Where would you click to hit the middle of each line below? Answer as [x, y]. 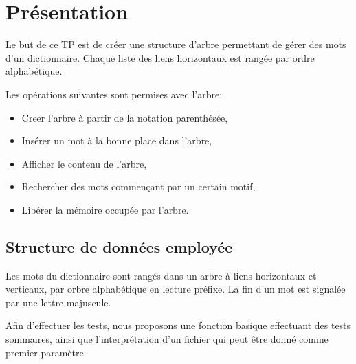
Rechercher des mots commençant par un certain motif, [138, 186]
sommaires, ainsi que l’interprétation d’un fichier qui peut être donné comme [167, 339]
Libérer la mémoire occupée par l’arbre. [105, 209]
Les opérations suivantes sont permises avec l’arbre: [114, 94]
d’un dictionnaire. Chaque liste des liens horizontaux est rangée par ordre [160, 57]
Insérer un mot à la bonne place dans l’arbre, [117, 140]
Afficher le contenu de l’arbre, [84, 163]
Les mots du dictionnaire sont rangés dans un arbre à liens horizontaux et [161, 275]
